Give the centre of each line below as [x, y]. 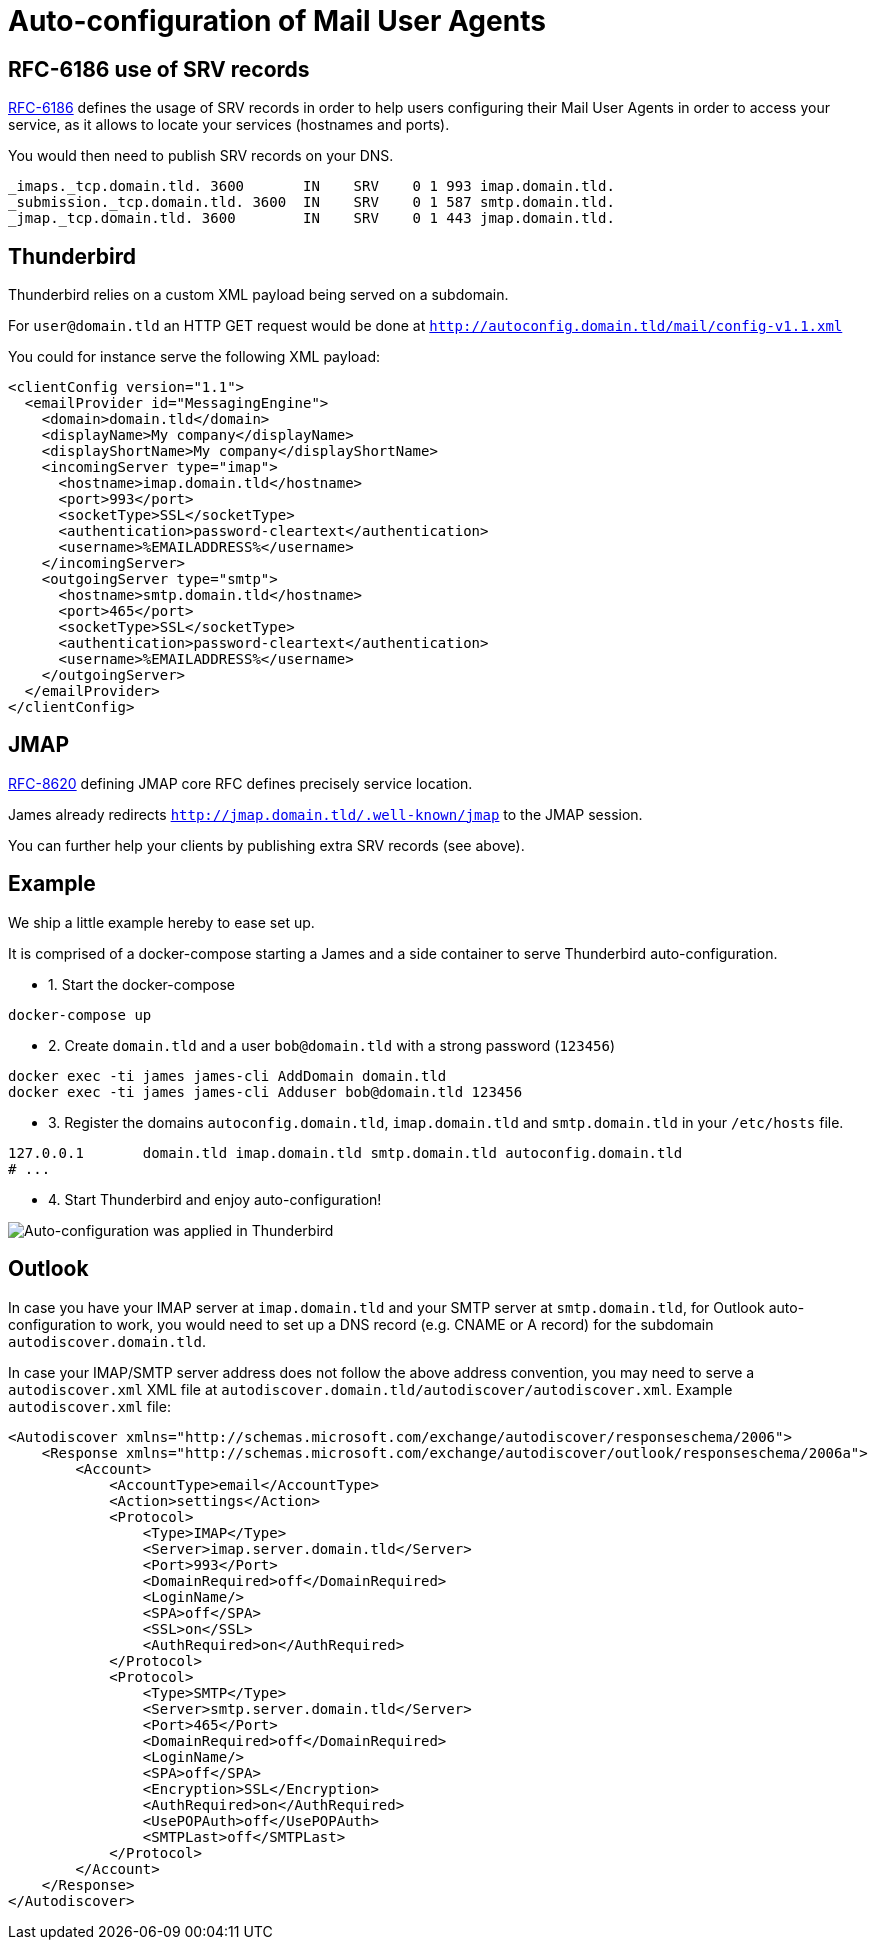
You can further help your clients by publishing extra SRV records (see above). [266, 845]
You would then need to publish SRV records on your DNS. [201, 156]
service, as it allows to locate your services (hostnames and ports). [229, 125]
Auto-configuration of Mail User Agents [277, 21]
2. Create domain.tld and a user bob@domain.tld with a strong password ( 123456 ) [332, 1045]
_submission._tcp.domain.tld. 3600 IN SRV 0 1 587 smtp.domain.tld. [311, 202]
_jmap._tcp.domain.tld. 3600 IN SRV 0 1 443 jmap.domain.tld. [311, 218]
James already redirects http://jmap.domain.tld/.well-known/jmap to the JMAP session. [325, 814]
